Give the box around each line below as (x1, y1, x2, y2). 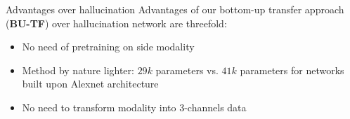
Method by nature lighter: (22, 62, 134, 77)
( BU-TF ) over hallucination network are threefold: (6, 15, 227, 30)
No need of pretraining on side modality (22, 39, 195, 54)
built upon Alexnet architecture (22, 76, 159, 91)
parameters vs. (155, 62, 219, 77)
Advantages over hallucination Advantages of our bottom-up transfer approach (6, 2, 344, 16)
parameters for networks (240, 62, 344, 77)
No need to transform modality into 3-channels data (22, 99, 247, 114)
